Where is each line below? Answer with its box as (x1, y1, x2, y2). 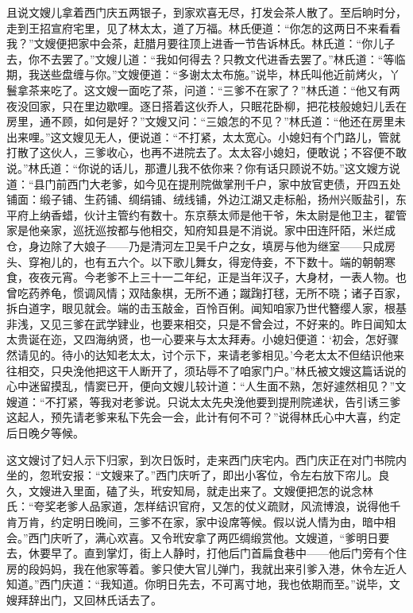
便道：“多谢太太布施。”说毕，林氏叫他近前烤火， (139, 66, 389, 83)
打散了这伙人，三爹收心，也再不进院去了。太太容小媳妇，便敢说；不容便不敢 (6, 144, 407, 161)
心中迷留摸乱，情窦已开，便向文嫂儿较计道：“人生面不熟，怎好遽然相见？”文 (6, 378, 407, 394)
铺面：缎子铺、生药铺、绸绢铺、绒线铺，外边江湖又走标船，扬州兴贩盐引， (6, 191, 396, 208)
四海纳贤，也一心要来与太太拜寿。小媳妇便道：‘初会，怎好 (83, 331, 388, 347)
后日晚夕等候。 (6, 425, 84, 441)
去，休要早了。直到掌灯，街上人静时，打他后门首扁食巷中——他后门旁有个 (6, 545, 396, 561)
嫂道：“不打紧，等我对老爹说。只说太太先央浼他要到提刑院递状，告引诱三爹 (6, 393, 401, 409)
